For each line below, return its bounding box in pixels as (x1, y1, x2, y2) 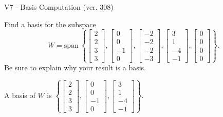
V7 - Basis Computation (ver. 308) (4, 2, 114, 12)
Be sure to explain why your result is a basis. (4, 62, 146, 72)
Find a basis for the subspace (4, 18, 96, 29)
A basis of (4, 90, 35, 101)
